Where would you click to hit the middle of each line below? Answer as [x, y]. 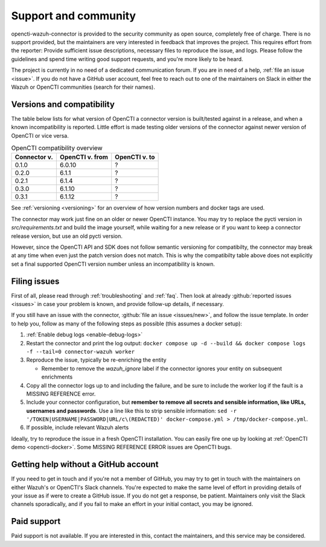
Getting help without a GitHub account [85, 465]
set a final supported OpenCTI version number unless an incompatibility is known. [113, 264]
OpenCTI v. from [84, 157]
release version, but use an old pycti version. [67, 236]
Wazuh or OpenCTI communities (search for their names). [83, 87]
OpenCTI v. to [135, 157]
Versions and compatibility [63, 104]
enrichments [57, 377]
